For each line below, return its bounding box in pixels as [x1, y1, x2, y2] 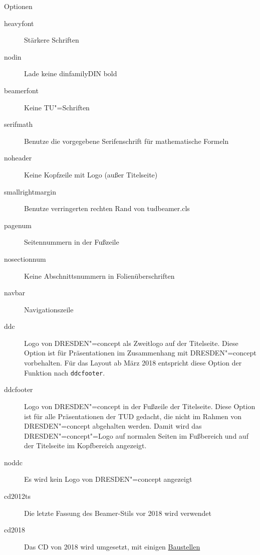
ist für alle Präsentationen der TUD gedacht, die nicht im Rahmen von [24, 411, 242, 421]
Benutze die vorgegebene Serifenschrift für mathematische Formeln [24, 135, 229, 146]
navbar [4, 287, 26, 298]
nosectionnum [4, 253, 46, 264]
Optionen [4, 1, 33, 11]
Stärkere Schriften [24, 35, 79, 45]
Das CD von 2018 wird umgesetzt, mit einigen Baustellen [24, 541, 200, 551]
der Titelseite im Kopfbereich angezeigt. [24, 440, 147, 451]
